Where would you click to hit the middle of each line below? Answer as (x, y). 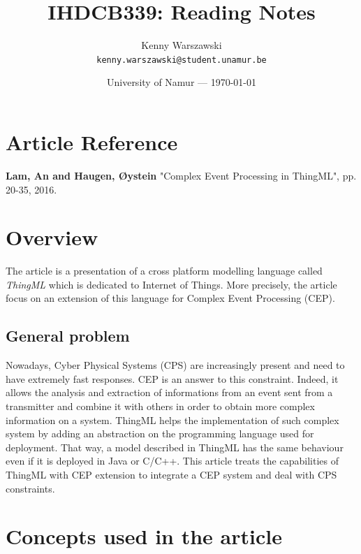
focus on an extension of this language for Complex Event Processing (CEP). (170, 298)
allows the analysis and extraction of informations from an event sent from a (169, 392)
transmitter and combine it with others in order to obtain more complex (160, 406)
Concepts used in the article (144, 536)
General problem (68, 336)
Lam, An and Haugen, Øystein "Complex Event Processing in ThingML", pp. (181, 175)
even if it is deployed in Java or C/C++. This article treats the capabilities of (172, 461)
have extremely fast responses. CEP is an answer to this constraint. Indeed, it (172, 378)
